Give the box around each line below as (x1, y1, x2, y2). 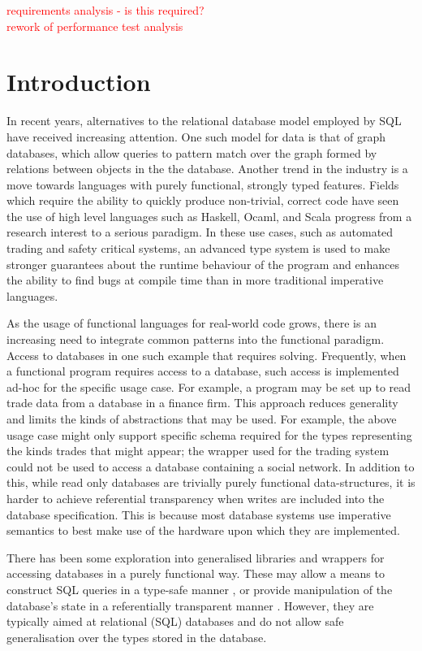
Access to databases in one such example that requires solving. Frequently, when (6, 346, 407, 363)
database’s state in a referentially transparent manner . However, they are (6, 597, 374, 614)
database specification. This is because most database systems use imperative (6, 506, 391, 523)
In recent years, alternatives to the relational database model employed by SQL (6, 112, 402, 129)
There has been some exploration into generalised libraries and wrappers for (6, 549, 385, 566)
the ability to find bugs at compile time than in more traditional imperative (6, 271, 384, 289)
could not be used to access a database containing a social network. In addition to (6, 458, 415, 475)
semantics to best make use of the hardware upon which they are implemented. (6, 522, 400, 539)
